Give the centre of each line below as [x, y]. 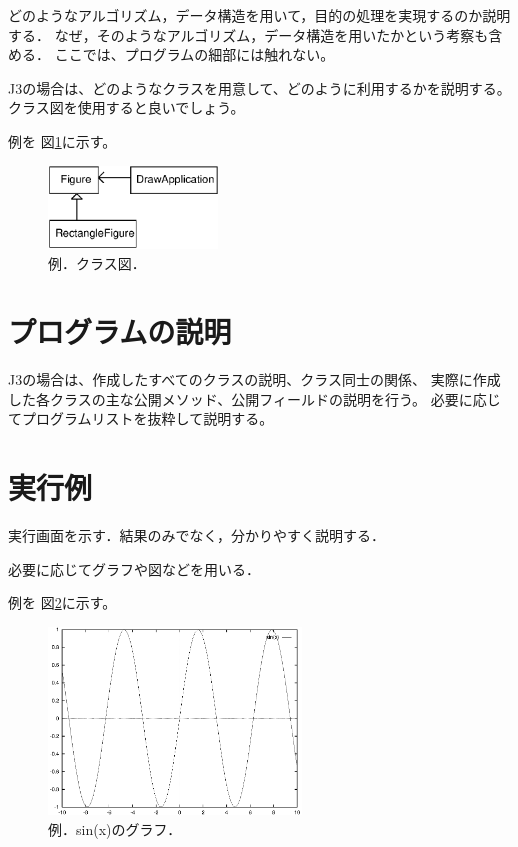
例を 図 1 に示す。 [62, 140]
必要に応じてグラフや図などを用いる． [134, 568]
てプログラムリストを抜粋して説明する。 [141, 418]
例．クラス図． [97, 262]
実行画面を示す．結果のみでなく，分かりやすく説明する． [197, 535]
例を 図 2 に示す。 [62, 602]
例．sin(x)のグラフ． [115, 829]
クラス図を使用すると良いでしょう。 [126, 107]
